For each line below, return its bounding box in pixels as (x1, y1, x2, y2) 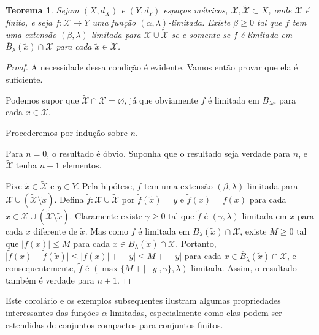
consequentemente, (6, 262, 76, 274)
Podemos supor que (6, 93, 79, 106)
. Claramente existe (69, 209, 142, 222)
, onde (268, 4, 292, 17)
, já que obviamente (124, 93, 198, 106)
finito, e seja (6, 15, 53, 28)
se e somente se (171, 28, 231, 40)
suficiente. (6, 73, 43, 86)
